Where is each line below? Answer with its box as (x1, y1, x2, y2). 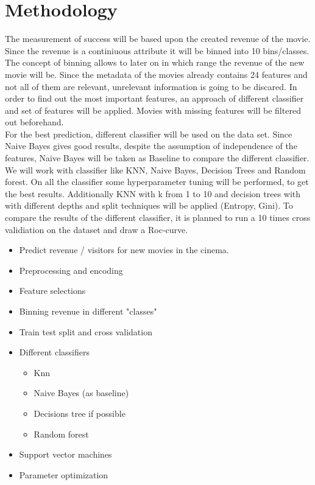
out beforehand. (5, 116, 64, 128)
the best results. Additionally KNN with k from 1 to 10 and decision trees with (5, 187, 301, 200)
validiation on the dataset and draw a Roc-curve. (5, 223, 188, 236)
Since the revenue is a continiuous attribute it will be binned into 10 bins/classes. (5, 44, 310, 57)
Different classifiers (19, 346, 90, 358)
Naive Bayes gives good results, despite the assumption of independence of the (5, 139, 297, 152)
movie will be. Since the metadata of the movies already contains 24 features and (5, 68, 308, 80)
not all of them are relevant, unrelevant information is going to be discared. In (5, 80, 297, 92)
